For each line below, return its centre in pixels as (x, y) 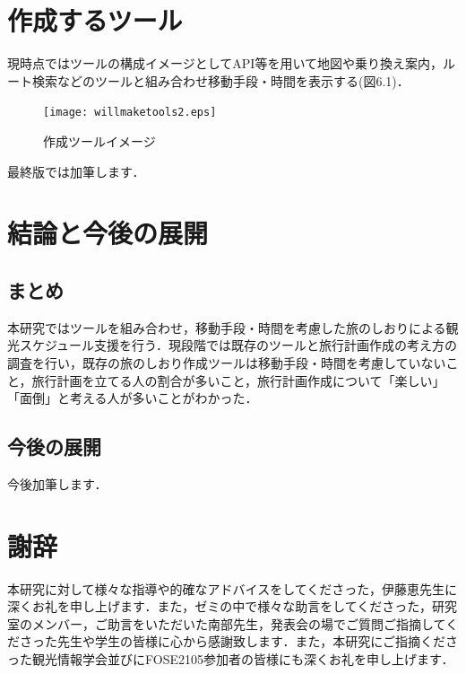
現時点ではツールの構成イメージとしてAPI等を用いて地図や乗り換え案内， (225, 63)
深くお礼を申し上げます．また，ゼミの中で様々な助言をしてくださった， (220, 606)
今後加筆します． (57, 483)
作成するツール (95, 20)
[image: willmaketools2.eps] (130, 113)
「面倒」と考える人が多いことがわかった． (133, 398)
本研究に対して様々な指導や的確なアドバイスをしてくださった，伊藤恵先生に (233, 588)
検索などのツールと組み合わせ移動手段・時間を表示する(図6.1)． (220, 80)
